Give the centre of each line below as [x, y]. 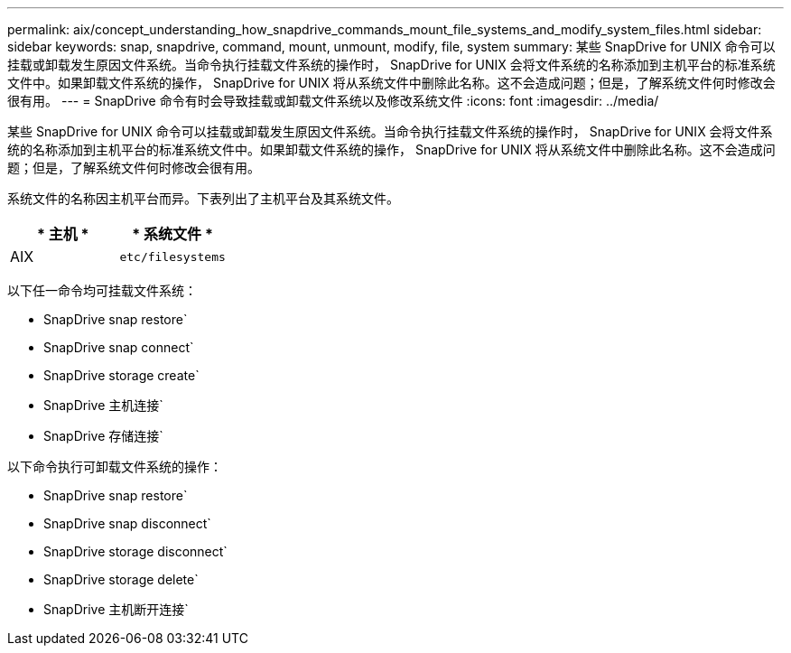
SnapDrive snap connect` [119, 347]
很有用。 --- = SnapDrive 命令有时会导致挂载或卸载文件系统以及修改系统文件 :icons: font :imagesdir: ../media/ [333, 101]
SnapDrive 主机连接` [103, 405]
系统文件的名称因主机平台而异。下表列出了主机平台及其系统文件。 [203, 198]
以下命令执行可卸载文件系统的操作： [115, 466]
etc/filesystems [172, 257]
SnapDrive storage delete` [121, 579]
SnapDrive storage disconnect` [135, 551]
